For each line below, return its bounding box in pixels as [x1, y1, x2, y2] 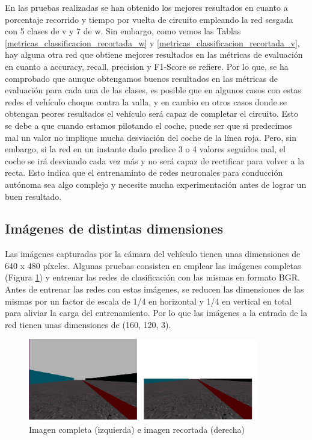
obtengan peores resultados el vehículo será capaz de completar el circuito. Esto [5, 107, 299, 120]
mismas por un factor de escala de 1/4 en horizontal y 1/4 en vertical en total [5, 294, 292, 307]
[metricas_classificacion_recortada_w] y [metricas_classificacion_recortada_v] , [5, 36, 300, 49]
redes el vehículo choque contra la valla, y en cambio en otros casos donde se [5, 95, 287, 108]
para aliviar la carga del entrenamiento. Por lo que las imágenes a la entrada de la [5, 306, 308, 319]
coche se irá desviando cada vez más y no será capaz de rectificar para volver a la [5, 154, 305, 167]
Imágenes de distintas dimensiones [5, 219, 223, 238]
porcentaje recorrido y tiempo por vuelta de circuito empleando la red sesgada [5, 13, 293, 25]
